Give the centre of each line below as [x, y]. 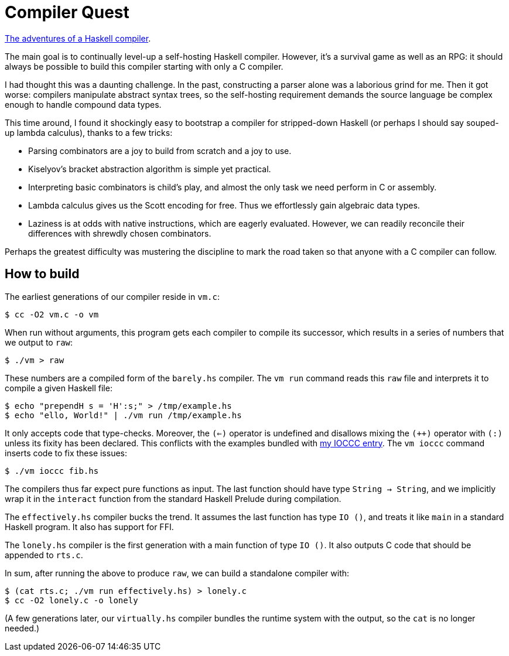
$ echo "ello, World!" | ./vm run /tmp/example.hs [123, 415]
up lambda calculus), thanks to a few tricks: [89, 132]
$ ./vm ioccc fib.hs [52, 471]
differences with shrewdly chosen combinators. [120, 233]
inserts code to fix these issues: [66, 453]
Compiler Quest [67, 12]
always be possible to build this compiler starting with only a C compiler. [144, 66]
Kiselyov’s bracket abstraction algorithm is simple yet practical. [150, 169]
